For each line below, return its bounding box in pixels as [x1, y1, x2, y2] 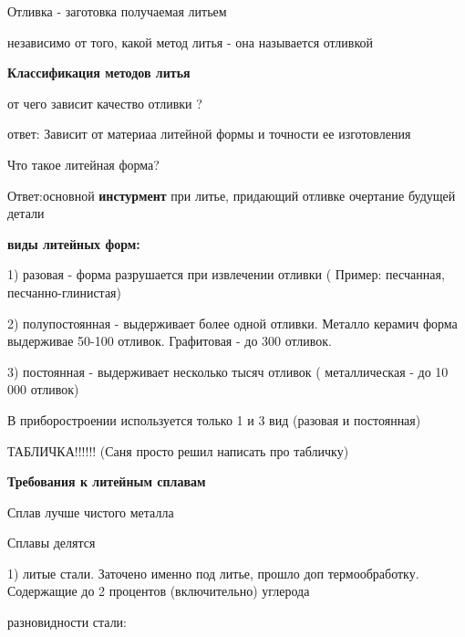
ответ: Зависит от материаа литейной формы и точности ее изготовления [7, 124, 411, 143]
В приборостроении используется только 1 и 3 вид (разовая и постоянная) [7, 410, 421, 429]
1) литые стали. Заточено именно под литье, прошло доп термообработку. [7, 563, 419, 582]
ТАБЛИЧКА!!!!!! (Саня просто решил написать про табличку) [7, 441, 349, 460]
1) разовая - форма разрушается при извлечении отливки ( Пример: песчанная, [7, 265, 445, 284]
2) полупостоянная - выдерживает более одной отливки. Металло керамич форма [7, 313, 458, 332]
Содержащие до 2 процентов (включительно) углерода [7, 581, 310, 600]
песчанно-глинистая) [7, 282, 121, 301]
